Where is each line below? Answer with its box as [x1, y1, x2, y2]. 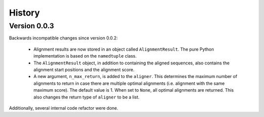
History [9, 7, 40, 18]
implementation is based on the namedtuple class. [33, 53, 137, 59]
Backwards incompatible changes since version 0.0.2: [9, 35, 118, 41]
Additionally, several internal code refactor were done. [9, 105, 118, 111]
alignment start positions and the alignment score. [33, 66, 134, 73]
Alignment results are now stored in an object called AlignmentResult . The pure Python [33, 46, 215, 52]
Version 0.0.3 [9, 21, 54, 30]
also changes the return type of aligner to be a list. [33, 94, 140, 100]
